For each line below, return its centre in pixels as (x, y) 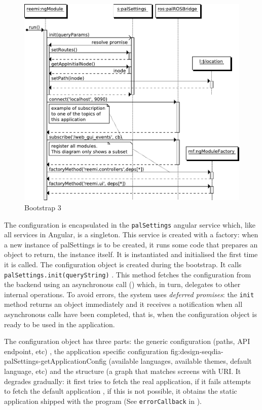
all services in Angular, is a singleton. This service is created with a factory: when (131, 234)
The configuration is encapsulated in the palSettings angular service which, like (130, 224)
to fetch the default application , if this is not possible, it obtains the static (121, 391)
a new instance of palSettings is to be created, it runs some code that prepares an (131, 244)
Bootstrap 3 (43, 207)
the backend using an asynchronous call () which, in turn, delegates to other (122, 284)
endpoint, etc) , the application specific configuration (86, 351)
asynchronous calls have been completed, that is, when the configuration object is (131, 314)
